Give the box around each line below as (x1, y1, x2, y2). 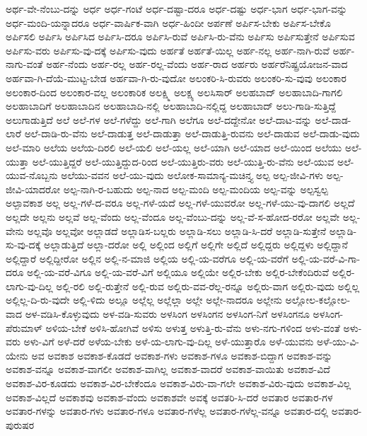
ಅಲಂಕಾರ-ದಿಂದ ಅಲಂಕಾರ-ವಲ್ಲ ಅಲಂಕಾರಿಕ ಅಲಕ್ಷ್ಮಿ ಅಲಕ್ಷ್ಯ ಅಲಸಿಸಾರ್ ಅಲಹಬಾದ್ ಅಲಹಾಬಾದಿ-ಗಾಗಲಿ (6, 84, 343, 99)
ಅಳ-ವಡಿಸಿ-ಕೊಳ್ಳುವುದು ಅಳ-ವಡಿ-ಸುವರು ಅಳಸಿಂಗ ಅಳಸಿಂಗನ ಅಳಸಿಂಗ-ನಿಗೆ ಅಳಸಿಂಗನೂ (25, 306, 310, 321)
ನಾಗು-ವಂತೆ (6, 57, 43, 71)
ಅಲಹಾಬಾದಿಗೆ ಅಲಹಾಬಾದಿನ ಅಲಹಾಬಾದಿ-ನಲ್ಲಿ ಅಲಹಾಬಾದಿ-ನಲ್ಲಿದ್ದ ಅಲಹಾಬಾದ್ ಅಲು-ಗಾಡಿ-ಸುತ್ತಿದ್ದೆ (6, 98, 336, 113)
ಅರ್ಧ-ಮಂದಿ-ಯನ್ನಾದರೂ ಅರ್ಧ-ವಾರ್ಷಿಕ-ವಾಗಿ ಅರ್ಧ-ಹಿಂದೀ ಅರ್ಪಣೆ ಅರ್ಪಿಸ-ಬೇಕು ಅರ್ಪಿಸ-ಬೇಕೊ (6, 15, 331, 30)
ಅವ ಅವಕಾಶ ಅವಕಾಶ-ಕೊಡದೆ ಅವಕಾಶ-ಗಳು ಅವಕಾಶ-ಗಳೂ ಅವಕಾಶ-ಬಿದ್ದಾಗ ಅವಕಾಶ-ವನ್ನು (31, 348, 333, 362)
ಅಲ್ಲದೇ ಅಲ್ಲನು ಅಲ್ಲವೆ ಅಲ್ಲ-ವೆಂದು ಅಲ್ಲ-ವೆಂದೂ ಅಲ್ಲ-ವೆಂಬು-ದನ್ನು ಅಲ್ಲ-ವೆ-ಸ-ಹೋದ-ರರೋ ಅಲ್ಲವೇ (6, 209, 340, 224)
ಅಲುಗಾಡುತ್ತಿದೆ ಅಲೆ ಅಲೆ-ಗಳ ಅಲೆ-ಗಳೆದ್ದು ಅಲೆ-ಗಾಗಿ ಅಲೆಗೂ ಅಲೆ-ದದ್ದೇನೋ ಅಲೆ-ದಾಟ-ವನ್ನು (6, 112, 312, 127)
